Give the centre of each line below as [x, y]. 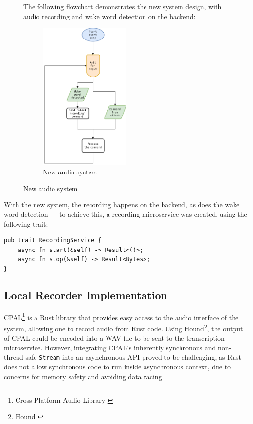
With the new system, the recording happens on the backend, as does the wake [122, 204]
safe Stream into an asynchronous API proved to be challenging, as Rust [133, 357]
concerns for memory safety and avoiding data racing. [84, 376]
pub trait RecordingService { [53, 241]
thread [14, 357]
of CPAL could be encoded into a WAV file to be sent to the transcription [114, 338]
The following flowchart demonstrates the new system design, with [123, 6]
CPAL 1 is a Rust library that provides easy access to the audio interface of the [121, 316]
